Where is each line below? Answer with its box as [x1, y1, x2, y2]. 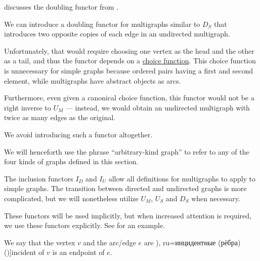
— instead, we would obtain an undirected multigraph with [65, 102, 250, 113]
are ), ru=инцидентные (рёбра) [144, 237, 241, 247]
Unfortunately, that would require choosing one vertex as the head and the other [4, 45, 254, 56]
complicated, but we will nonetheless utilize [4, 193, 139, 203]
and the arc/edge [83, 237, 136, 247]
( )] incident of [4, 247, 45, 257]
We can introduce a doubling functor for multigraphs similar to [4, 18, 200, 29]
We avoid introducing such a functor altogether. [4, 129, 153, 139]
